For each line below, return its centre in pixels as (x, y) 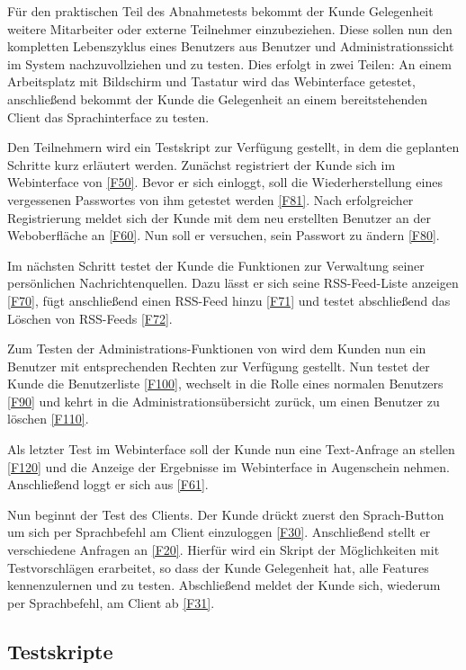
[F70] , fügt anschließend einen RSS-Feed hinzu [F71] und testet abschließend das (229, 300)
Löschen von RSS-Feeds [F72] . (90, 318)
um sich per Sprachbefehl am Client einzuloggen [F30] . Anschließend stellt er (219, 532)
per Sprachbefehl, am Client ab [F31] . (111, 602)
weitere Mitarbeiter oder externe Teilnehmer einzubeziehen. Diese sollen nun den (230, 28)
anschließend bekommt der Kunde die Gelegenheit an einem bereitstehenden (217, 98)
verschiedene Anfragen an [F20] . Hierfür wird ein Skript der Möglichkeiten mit (224, 550)
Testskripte (60, 651)
